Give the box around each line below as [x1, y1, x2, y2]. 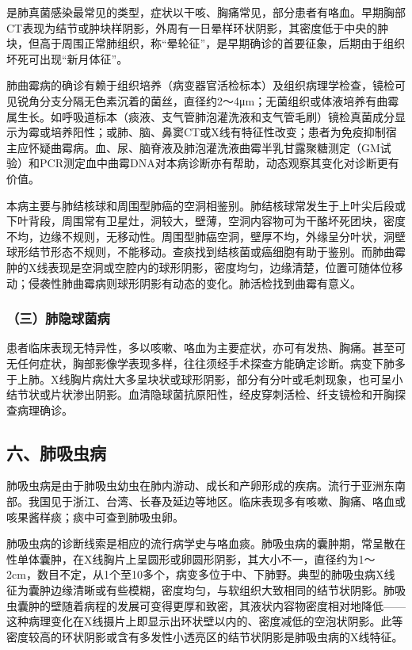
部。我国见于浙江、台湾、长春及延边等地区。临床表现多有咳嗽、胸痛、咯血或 [6, 493, 406, 510]
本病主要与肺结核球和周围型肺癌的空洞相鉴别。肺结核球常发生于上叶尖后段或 [6, 197, 406, 213]
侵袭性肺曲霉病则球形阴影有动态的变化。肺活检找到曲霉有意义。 [28, 274, 361, 291]
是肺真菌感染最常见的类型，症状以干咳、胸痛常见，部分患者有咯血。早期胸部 [6, 4, 406, 20]
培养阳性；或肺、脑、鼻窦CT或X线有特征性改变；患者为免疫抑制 [50, 124, 386, 140]
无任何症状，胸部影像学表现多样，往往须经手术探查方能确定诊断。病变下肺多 [6, 354, 406, 371]
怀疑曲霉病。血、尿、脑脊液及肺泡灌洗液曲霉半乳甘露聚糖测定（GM [28, 139, 380, 155]
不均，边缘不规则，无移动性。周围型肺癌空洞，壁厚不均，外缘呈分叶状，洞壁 [6, 227, 406, 244]
